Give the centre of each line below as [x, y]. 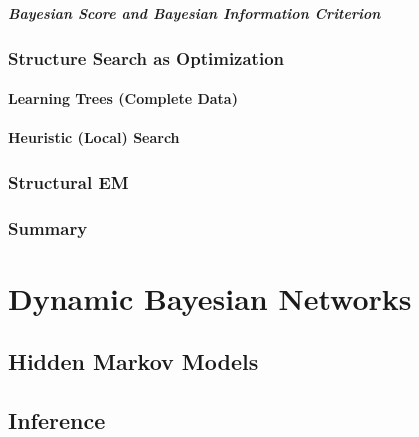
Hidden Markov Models [133, 361]
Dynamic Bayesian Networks [210, 297]
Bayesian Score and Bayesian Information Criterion [194, 12]
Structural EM [68, 181]
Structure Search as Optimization [146, 57]
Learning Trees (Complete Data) [123, 98]
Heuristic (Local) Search [94, 137]
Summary [48, 227]
